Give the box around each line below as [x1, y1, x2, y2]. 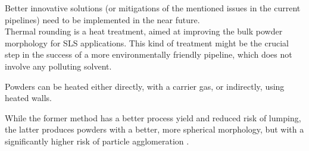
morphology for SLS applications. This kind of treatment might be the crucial [5, 36, 289, 49]
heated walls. [5, 92, 52, 104]
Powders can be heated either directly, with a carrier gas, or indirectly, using [5, 80, 285, 92]
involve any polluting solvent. [5, 59, 112, 72]
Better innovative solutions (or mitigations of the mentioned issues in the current [5, 2, 301, 14]
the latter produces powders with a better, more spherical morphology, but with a [5, 123, 304, 136]
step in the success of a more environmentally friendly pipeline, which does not [5, 48, 292, 61]
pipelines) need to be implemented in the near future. [5, 13, 200, 26]
